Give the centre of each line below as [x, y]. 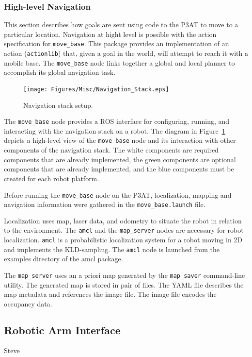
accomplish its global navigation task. [60, 72]
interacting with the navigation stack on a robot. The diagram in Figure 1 [115, 130]
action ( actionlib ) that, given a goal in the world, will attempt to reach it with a [126, 53]
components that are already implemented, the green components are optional [120, 159]
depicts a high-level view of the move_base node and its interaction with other [120, 140]
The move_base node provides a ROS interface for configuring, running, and [117, 121]
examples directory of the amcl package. [63, 259]
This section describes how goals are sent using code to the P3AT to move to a [121, 25]
